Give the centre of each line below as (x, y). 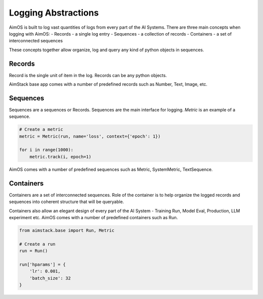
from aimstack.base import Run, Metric (67, 230)
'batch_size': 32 (50, 278)
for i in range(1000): (46, 150)
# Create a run (37, 244)
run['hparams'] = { (42, 264)
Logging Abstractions (54, 13)
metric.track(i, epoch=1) (60, 157)
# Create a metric (41, 130)
